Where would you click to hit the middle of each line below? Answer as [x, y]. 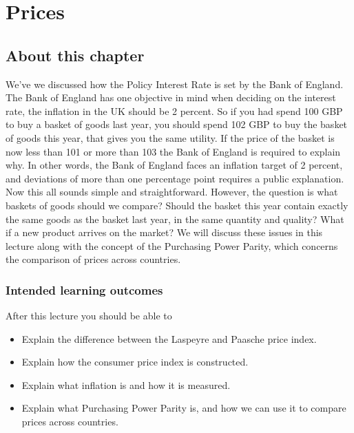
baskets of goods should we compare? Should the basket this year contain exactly [177, 205]
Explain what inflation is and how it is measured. [126, 384]
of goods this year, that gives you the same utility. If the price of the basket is [170, 137]
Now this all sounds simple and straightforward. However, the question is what [172, 192]
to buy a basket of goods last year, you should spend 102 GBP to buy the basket [177, 124]
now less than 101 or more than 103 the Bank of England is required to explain [173, 151]
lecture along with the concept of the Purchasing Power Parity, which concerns [172, 245]
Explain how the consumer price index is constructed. [135, 362]
